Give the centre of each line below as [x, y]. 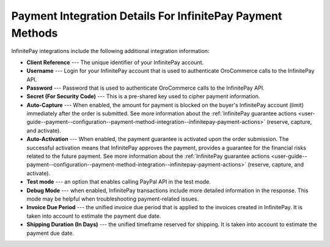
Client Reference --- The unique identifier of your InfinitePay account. [115, 62]
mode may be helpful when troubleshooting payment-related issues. [112, 199]
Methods [35, 33]
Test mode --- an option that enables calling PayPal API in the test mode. [119, 182]
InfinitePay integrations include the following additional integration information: [110, 51]
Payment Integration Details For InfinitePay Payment [147, 16]
